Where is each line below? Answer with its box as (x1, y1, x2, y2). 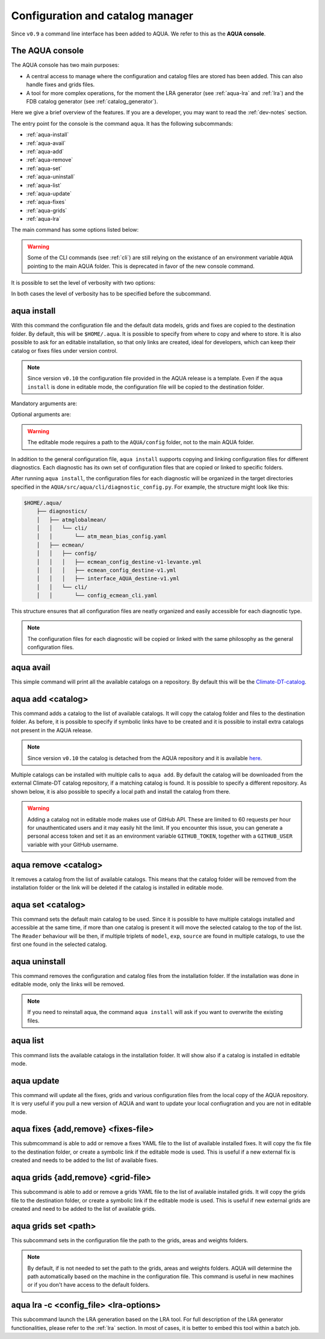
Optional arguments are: (11, 411, 72, 418)
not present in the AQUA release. (11, 726, 93, 734)
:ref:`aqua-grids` (26, 206, 67, 214)
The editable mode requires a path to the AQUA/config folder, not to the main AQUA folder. (27, 439, 255, 446)
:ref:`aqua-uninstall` (26, 173, 75, 181)
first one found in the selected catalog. (11, 941, 108, 948)
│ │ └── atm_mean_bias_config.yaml (36, 533, 167, 540)
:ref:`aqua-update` (26, 190, 72, 197)
